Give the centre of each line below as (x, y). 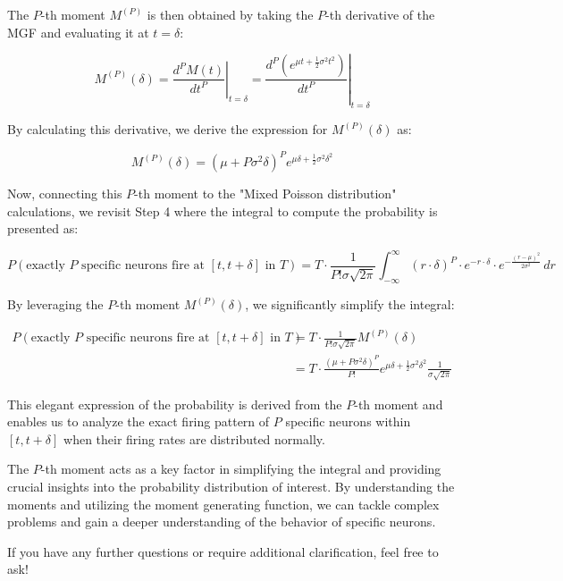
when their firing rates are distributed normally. (194, 438)
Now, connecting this (65, 194)
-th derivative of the (380, 14)
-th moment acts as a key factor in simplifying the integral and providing (241, 469)
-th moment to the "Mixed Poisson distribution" (265, 194)
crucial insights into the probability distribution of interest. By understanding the (231, 486)
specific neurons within (348, 421)
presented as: (43, 228)
